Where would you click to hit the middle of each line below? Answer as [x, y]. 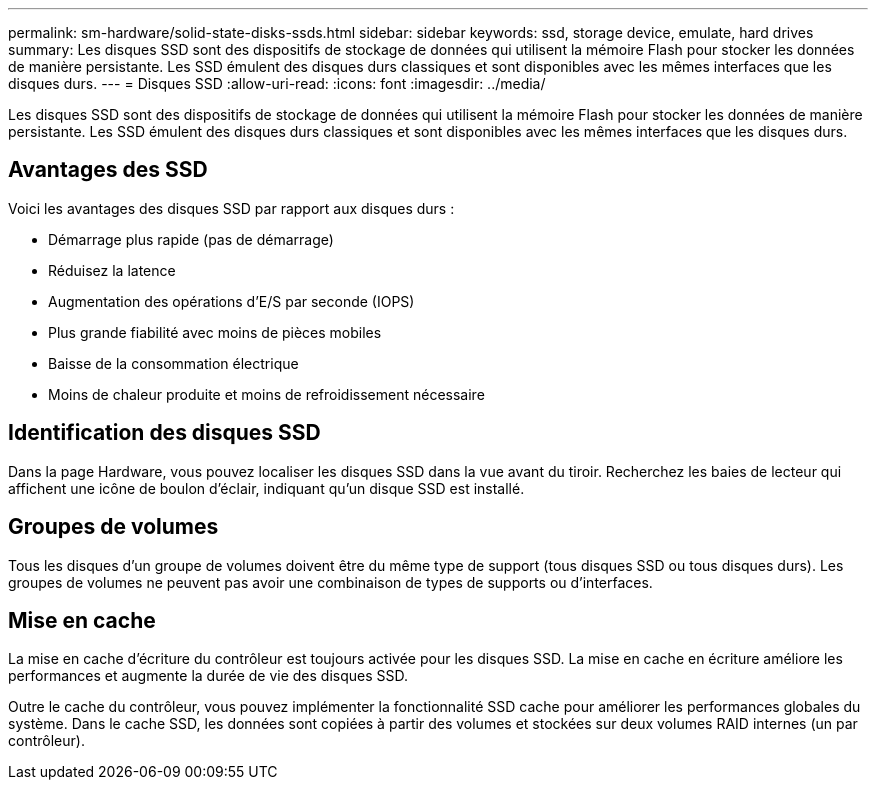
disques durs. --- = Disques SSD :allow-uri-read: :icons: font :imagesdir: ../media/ [277, 83]
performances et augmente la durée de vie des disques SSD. [208, 676]
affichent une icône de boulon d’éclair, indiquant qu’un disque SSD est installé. [266, 488]
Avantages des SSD [108, 170]
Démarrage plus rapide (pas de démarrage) [191, 239]
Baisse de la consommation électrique [173, 363]
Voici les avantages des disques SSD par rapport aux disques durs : [231, 208]
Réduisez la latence [112, 270]
